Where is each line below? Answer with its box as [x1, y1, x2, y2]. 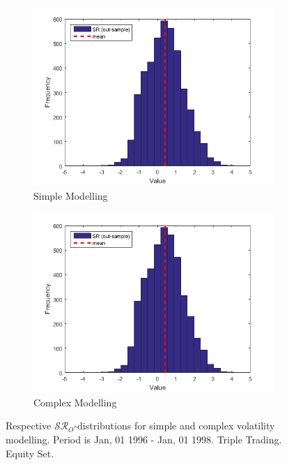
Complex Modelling [33, 394, 117, 409]
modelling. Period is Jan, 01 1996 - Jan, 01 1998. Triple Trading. [6, 431, 282, 446]
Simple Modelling [33, 188, 108, 202]
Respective [6, 418, 52, 433]
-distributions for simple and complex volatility [74, 418, 275, 433]
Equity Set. [6, 445, 54, 460]
